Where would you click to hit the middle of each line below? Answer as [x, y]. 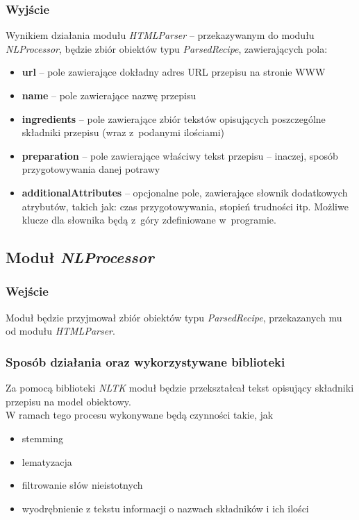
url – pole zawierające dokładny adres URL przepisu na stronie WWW [174, 72]
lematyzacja [47, 461]
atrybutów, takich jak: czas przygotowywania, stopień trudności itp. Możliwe [185, 206]
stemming [42, 438]
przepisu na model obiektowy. [68, 401]
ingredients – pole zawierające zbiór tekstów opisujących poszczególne [174, 118]
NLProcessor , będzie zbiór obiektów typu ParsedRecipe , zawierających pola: [167, 48]
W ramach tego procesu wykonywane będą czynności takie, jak [140, 415]
